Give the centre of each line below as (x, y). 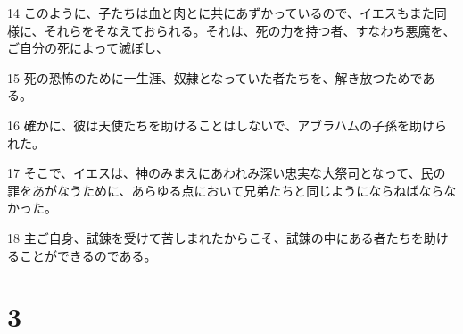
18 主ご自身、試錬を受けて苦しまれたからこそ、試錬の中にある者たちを (215, 237)
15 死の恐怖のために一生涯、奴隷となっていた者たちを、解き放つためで (215, 77)
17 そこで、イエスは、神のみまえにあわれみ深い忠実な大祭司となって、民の (227, 173)
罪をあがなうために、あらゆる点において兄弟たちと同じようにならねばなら (226, 190)
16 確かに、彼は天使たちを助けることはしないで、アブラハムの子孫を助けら (227, 125)
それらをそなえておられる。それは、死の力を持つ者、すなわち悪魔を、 (250, 30)
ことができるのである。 (88, 255)
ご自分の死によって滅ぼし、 (88, 48)
